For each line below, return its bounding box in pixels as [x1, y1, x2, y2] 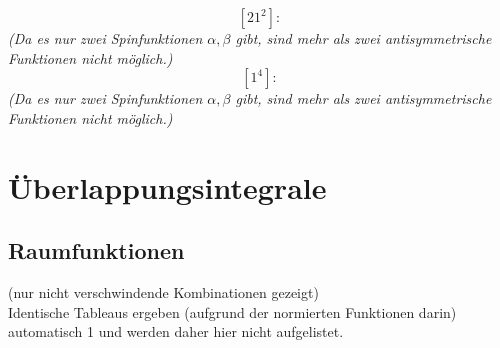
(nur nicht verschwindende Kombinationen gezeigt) [8, 281, 319, 302]
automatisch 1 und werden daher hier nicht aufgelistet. [8, 321, 344, 342]
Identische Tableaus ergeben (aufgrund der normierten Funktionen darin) [8, 301, 457, 322]
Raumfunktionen [8, 235, 185, 266]
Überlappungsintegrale [8, 166, 327, 207]
